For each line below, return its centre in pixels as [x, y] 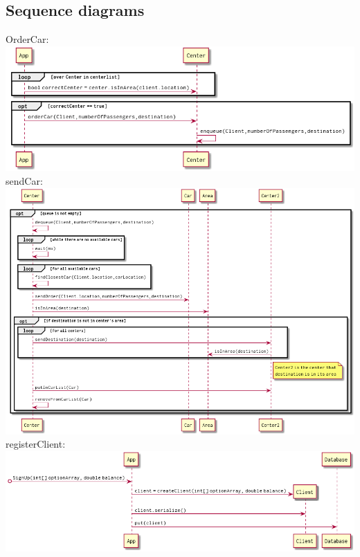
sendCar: [24, 180]
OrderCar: [27, 39]
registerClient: [36, 444]
